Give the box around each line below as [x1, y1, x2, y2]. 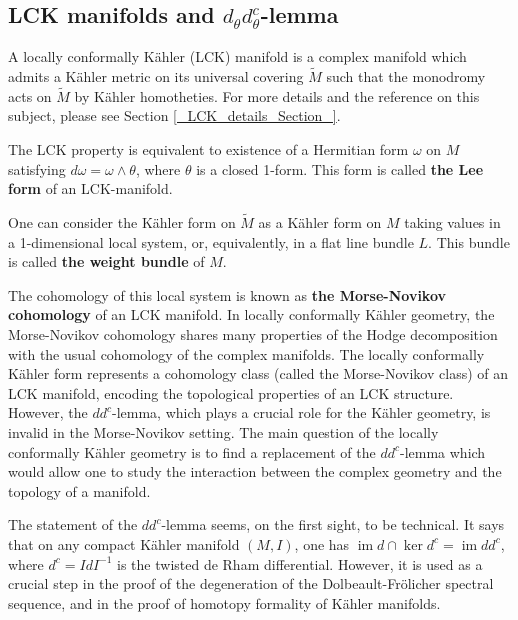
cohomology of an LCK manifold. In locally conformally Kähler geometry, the [8, 304, 495, 325]
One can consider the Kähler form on [8, 212, 236, 233]
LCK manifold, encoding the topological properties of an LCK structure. [8, 382, 454, 403]
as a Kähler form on [258, 212, 382, 233]
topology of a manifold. [8, 480, 151, 501]
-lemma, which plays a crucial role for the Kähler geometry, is [112, 402, 491, 423]
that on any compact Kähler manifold [8, 533, 240, 554]
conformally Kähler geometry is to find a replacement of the [8, 441, 376, 462]
